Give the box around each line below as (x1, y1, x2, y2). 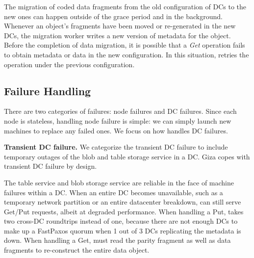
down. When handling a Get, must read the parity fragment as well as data (4, 235, 231, 245)
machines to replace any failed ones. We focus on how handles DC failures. (4, 125, 228, 135)
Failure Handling (4, 83, 91, 98)
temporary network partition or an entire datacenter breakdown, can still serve (4, 197, 241, 207)
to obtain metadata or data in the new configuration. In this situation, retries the (4, 49, 249, 59)
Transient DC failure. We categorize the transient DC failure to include (4, 142, 228, 152)
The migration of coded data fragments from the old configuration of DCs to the (4, 1, 247, 11)
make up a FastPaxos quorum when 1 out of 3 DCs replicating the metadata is (4, 225, 241, 235)
